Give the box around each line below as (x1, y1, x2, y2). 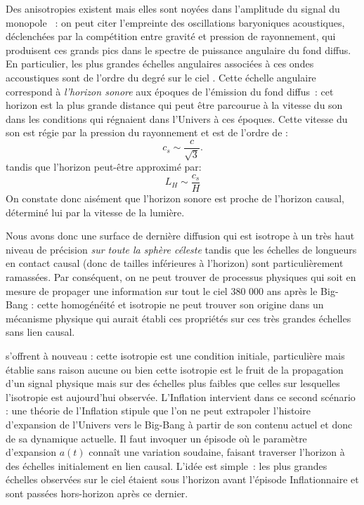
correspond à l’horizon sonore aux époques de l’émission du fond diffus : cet (6, 84, 334, 98)
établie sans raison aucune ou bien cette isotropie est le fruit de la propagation (6, 362, 344, 376)
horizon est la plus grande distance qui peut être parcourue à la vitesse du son (6, 98, 343, 112)
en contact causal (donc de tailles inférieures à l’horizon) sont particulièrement (6, 256, 344, 270)
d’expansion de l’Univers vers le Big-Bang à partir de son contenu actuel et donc (6, 417, 353, 431)
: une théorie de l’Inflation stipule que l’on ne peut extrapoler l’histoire (6, 403, 311, 418)
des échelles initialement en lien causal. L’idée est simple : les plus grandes (6, 458, 327, 473)
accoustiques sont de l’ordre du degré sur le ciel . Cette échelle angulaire (6, 70, 316, 84)
